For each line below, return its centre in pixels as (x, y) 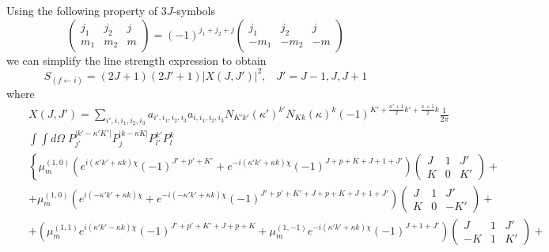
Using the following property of (82, 10)
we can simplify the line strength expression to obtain (136, 60)
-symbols (194, 10)
